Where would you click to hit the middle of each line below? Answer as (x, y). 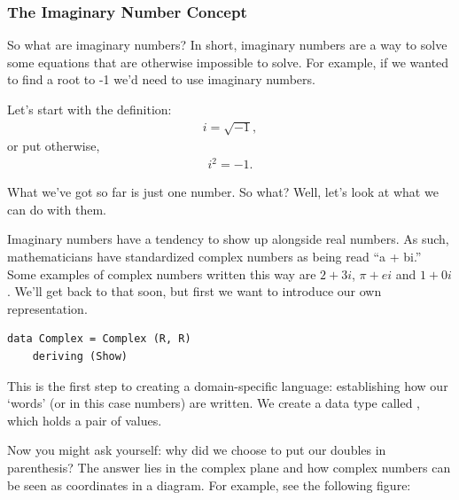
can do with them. (57, 209)
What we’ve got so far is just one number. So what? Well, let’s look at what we (223, 192)
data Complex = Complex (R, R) (99, 339)
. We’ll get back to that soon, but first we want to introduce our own (194, 291)
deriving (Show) (80, 357)
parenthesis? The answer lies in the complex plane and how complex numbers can (229, 468)
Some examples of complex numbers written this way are (162, 273)
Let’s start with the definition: (89, 109)
